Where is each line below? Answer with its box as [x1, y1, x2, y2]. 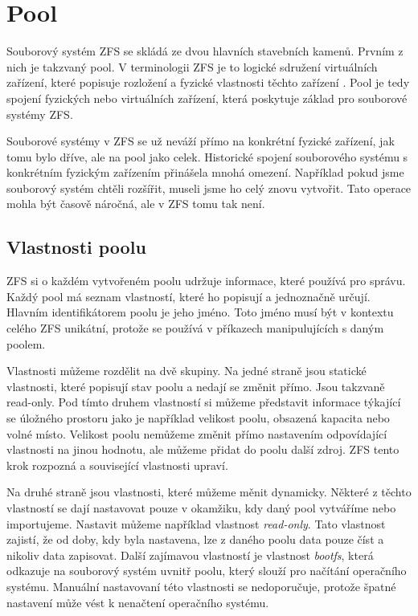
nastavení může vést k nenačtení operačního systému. [6, 594, 269, 610]
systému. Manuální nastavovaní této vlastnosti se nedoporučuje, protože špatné [6, 577, 396, 594]
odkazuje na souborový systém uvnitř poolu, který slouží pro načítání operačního [6, 562, 407, 579]
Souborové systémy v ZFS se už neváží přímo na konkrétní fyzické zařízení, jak [6, 133, 395, 149]
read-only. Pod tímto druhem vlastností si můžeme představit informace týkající [6, 394, 401, 410]
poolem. [6, 335, 46, 352]
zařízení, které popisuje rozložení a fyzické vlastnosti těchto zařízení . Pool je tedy [6, 74, 410, 91]
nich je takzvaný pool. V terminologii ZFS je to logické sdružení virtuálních [6, 58, 378, 75]
